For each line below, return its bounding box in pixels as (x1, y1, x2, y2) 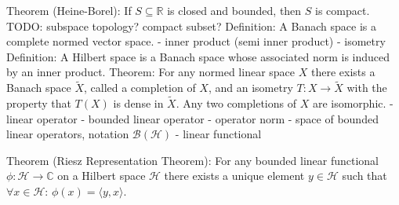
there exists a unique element (164, 167, 305, 184)
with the (346, 79, 387, 96)
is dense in (113, 95, 164, 111)
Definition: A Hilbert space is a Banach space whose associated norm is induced (6, 48, 390, 64)
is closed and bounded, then (167, 2, 302, 18)
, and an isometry (208, 79, 293, 96)
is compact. (315, 2, 370, 18)
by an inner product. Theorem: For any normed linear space (6, 64, 296, 80)
